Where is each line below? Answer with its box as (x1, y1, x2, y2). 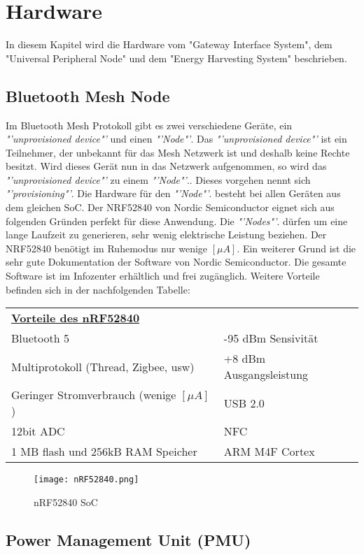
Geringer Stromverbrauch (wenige (11, 387, 176, 403)
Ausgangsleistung (223, 366, 309, 383)
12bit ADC (11, 423, 65, 440)
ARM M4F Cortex (223, 443, 315, 460)
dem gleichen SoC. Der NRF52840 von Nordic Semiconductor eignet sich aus (6, 200, 335, 215)
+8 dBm (223, 350, 266, 367)
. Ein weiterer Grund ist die (237, 240, 356, 255)
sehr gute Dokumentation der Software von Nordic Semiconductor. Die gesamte (6, 254, 346, 269)
